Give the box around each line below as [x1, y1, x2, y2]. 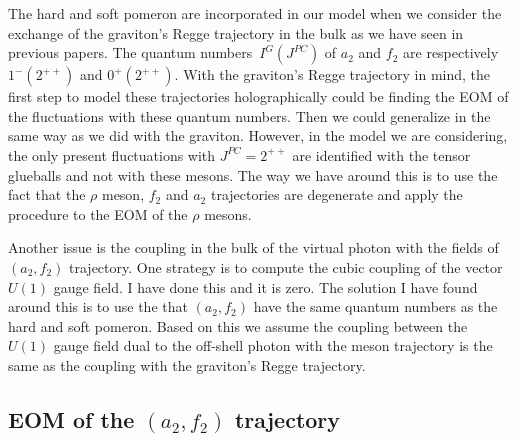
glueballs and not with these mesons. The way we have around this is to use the [8, 164, 498, 185]
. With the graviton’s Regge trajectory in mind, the [174, 64, 490, 85]
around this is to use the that [8, 296, 188, 317]
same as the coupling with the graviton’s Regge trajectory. [8, 354, 366, 375]
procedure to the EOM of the [8, 203, 188, 224]
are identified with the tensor [292, 144, 471, 165]
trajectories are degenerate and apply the [210, 184, 463, 205]
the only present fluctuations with [8, 144, 216, 165]
